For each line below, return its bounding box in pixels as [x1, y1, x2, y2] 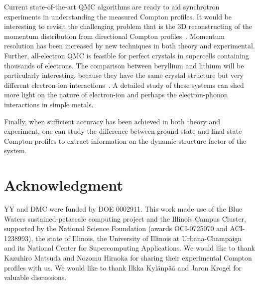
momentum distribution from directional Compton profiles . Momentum [4, 30, 225, 41]
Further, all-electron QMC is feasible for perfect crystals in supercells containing [4, 50, 249, 60]
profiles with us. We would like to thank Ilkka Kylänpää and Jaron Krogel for [4, 262, 242, 273]
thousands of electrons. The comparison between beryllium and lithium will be [4, 60, 244, 70]
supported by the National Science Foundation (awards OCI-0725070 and [4, 223, 228, 234]
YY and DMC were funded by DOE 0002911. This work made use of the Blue [4, 204, 243, 214]
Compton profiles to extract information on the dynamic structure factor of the [4, 135, 247, 146]
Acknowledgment [4, 175, 123, 195]
